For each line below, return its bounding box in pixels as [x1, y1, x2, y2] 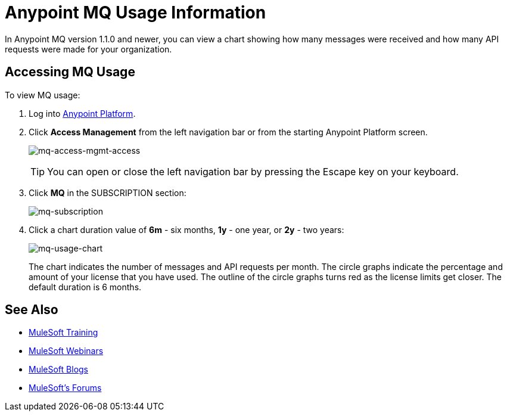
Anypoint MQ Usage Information [5, 2, 266, 23]
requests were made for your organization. [5, 44, 172, 54]
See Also [5, 302, 58, 318]
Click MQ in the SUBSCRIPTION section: [29, 187, 186, 198]
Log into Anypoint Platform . [29, 108, 136, 119]
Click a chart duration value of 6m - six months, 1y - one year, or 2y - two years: [29, 224, 344, 235]
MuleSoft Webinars [29, 346, 104, 356]
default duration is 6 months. [29, 281, 142, 292]
